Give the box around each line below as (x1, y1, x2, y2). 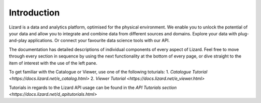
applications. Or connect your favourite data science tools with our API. (28, 38, 170, 44)
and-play (9, 38, 27, 44)
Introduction (9, 7, 60, 18)
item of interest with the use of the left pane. (9, 60, 98, 66)
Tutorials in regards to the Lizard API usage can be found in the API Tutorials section (9, 85, 177, 90)
